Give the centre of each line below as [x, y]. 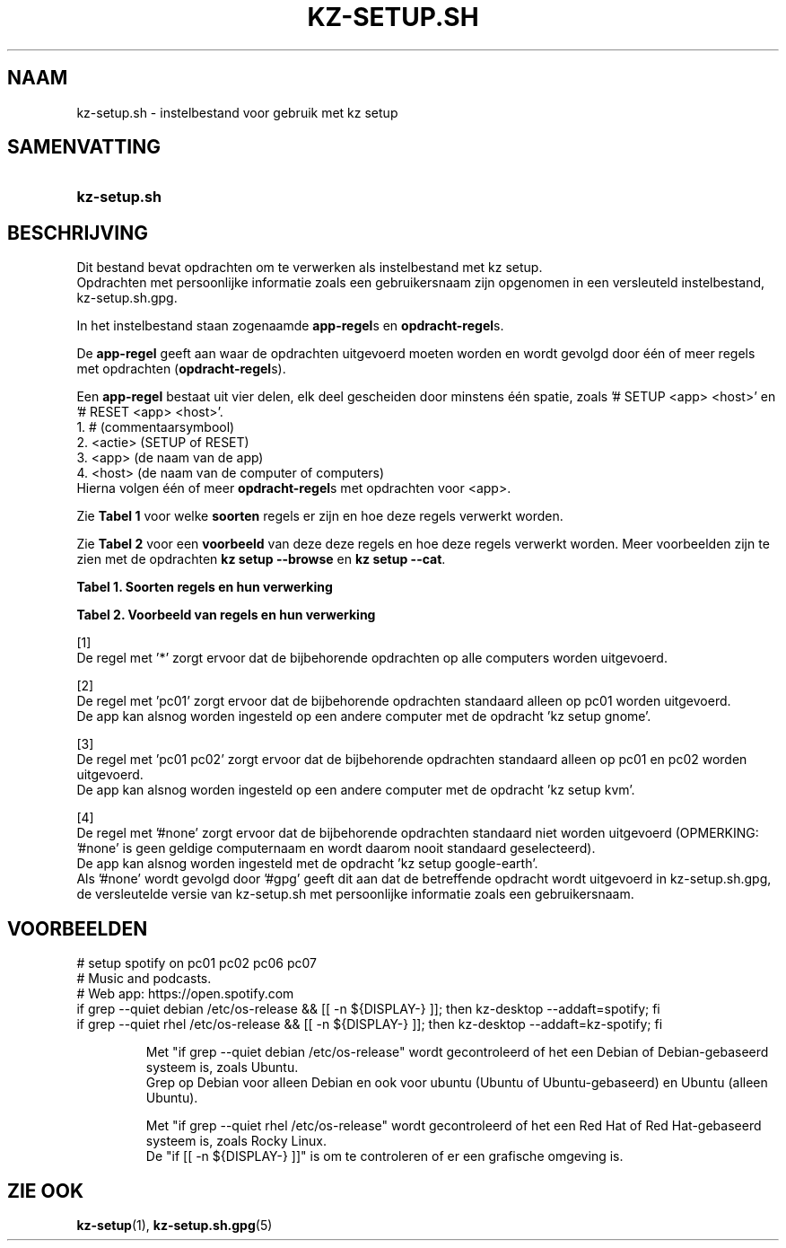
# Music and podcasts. [144, 979]
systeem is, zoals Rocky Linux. [236, 1141]
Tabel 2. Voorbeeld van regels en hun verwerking [226, 615]
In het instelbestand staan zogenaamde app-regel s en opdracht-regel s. [290, 326]
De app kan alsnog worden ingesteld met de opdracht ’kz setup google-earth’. [307, 864]
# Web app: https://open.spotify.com [185, 994]
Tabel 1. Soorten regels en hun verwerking [205, 587]
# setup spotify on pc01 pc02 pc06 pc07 [197, 963]
